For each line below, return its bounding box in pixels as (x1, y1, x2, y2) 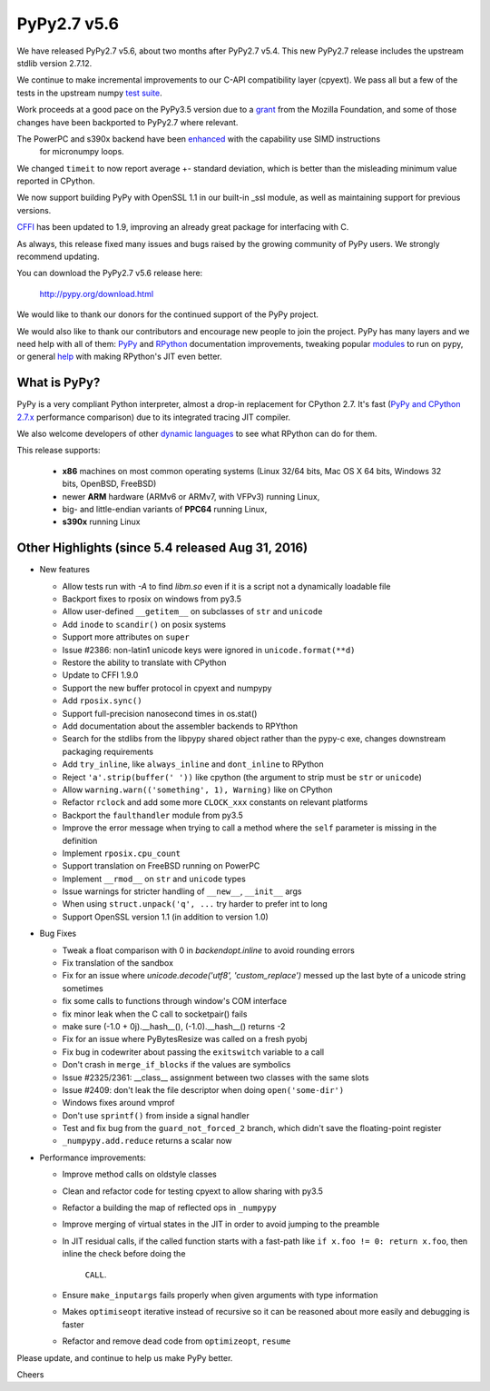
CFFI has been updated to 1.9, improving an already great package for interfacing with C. (16, 222, 349, 233)
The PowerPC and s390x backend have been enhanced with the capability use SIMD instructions (16, 133, 381, 144)
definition (62, 835, 98, 846)
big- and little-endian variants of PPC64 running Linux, (62, 504, 268, 514)
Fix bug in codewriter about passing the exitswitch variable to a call (62, 1046, 325, 1058)
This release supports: (16, 445, 101, 456)
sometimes (62, 982, 103, 994)
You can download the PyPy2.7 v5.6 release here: (16, 268, 203, 279)
